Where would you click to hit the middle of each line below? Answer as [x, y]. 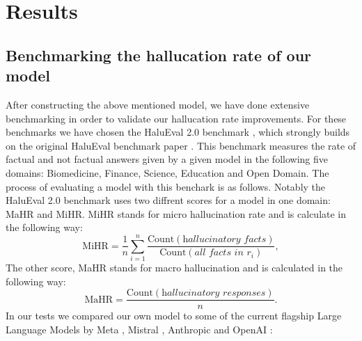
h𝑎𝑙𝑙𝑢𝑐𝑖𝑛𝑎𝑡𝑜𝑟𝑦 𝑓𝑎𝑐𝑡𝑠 [225, 240]
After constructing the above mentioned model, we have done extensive [158, 104]
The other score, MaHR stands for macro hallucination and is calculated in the [174, 268]
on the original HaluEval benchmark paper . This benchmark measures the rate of [181, 145]
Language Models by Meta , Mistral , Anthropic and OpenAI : [139, 329]
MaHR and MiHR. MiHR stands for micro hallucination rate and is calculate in [176, 213]
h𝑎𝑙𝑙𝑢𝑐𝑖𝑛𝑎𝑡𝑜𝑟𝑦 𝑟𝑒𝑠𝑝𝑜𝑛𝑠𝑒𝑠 [214, 293]
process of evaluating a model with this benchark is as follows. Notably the [166, 186]
